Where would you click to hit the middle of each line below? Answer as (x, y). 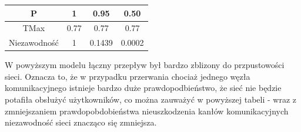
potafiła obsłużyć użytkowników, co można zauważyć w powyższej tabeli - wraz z (151, 99)
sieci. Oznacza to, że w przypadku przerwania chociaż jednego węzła (128, 76)
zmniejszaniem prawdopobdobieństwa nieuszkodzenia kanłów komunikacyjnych (147, 111)
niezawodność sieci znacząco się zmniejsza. (81, 122)
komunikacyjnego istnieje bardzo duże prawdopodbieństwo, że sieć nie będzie (143, 88)
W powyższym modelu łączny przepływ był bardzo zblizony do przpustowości (145, 65)
